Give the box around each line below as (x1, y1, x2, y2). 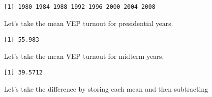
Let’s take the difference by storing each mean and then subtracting (4, 83, 209, 94)
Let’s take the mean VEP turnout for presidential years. (4, 18, 173, 28)
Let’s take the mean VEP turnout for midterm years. (4, 50, 164, 61)
